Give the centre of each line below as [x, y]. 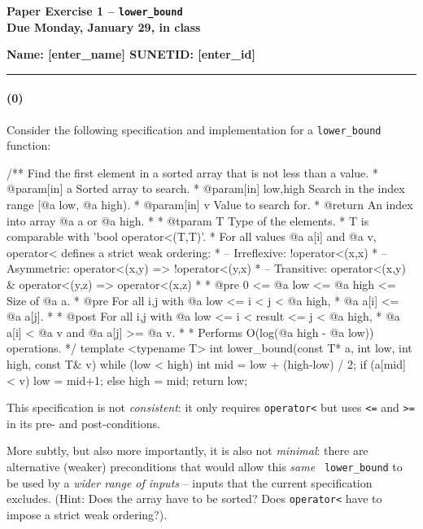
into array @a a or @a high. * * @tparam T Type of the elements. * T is [188, 220]
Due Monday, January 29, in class [104, 26]
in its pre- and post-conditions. [83, 423]
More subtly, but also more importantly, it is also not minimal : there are [188, 450]
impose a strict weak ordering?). [87, 514]
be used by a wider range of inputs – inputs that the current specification [190, 482]
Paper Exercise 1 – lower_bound [95, 11]
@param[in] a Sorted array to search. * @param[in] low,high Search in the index [206, 188]
